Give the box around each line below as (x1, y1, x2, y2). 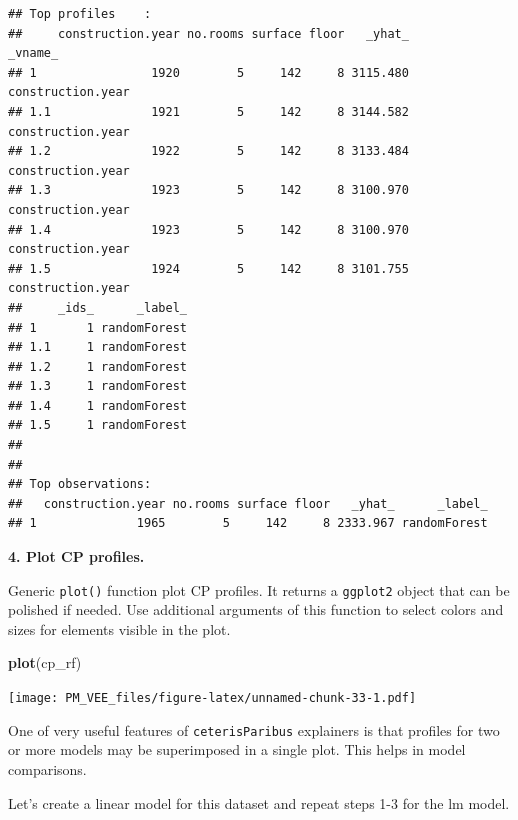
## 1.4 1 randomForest (8, 398, 187, 413)
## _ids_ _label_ (8, 300, 187, 315)
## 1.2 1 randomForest (8, 359, 187, 374)
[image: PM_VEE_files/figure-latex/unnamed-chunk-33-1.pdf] (8, 691, 417, 706)
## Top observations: (8, 477, 152, 492)
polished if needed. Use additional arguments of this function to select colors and (8, 599, 504, 620)
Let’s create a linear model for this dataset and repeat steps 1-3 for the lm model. (8, 792, 510, 813)
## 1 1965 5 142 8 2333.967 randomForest (8, 516, 488, 531)
